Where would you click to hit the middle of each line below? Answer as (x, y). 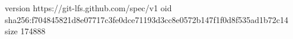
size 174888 (25, 31)
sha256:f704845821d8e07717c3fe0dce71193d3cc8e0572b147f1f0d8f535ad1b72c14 (147, 19)
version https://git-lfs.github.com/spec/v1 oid (88, 8)
